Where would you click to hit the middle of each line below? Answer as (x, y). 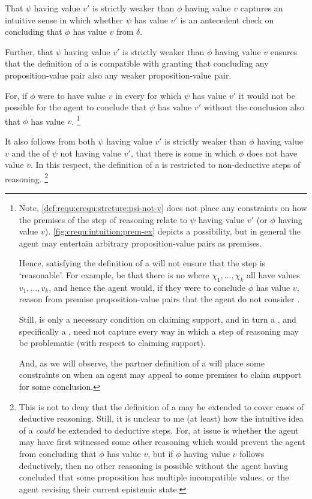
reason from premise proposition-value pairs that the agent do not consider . (159, 299)
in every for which (148, 95)
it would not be (267, 95)
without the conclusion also (254, 107)
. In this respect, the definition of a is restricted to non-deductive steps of (165, 165)
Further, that (29, 51)
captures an (262, 8)
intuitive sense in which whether (64, 19)
